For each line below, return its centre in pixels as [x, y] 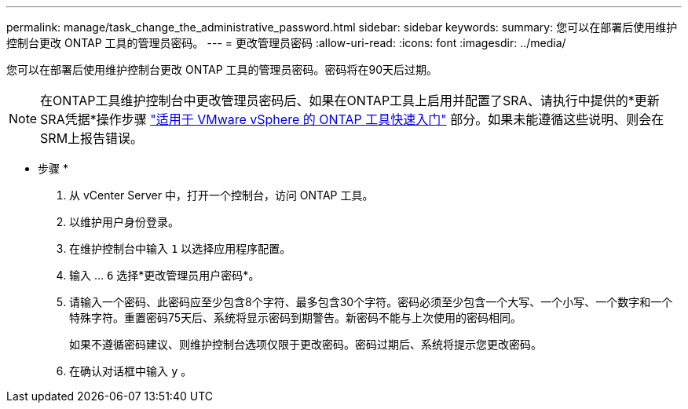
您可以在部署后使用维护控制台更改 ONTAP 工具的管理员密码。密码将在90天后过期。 [222, 69]
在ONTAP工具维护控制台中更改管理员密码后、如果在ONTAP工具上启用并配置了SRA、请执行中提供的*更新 [350, 100]
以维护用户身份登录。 [124, 222]
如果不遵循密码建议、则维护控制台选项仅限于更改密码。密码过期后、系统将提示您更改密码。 [306, 344]
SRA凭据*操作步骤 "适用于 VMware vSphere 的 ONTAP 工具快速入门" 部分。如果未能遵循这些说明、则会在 [352, 119]
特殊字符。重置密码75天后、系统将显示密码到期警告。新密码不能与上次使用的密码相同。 [296, 318]
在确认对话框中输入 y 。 [131, 371]
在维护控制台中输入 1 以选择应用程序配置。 [180, 248]
